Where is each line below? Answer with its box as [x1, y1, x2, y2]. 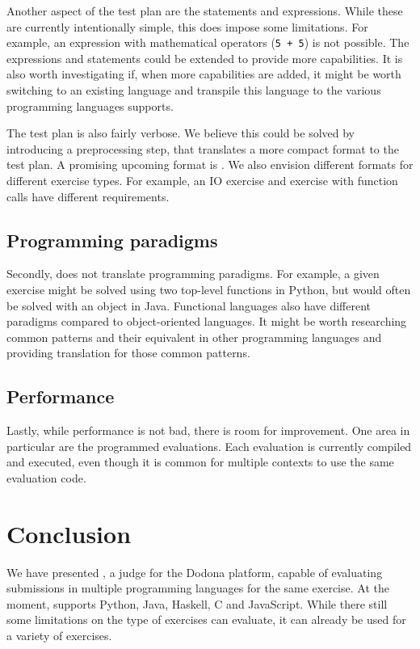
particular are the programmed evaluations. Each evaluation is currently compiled [6, 437, 412, 454]
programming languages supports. [6, 97, 174, 114]
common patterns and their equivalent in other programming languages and [6, 328, 382, 345]
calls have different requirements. [6, 188, 170, 204]
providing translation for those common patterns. [6, 344, 250, 361]
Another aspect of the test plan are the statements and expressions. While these [6, 2, 403, 19]
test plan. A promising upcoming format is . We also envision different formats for [6, 156, 414, 173]
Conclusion [6, 516, 132, 550]
